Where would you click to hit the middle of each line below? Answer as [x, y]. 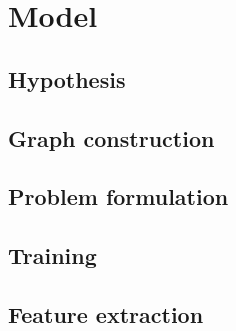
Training [52, 255]
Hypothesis [67, 78]
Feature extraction [106, 313]
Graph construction [111, 137]
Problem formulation [118, 196]
